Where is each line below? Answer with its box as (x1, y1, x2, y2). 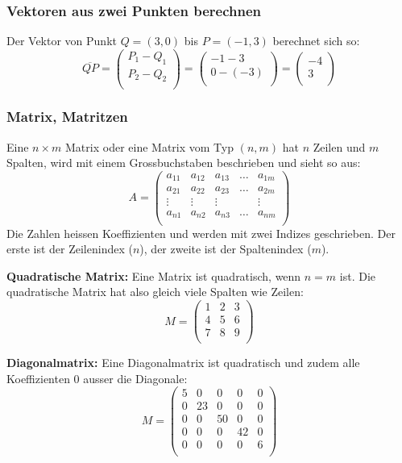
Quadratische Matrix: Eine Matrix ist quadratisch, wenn (6, 267, 301, 284)
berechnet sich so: (272, 32, 360, 49)
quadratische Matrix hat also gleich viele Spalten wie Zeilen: (6, 283, 304, 300)
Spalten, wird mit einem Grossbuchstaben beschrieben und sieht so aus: (6, 154, 361, 171)
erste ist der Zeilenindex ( (6, 240, 133, 257)
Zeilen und (313, 138, 366, 155)
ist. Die (339, 267, 376, 284)
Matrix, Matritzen (6, 106, 128, 127)
